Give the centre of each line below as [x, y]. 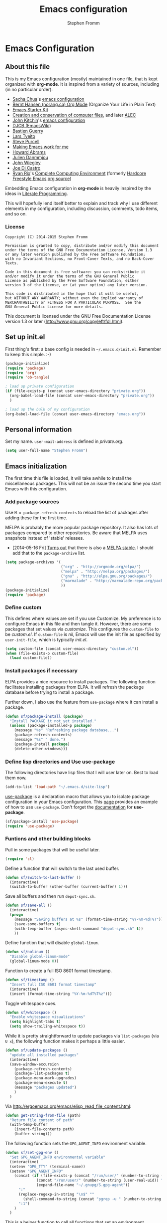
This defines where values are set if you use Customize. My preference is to [83, 618]
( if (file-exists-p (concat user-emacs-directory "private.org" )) [75, 391]
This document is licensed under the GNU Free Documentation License [78, 316]
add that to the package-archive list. [49, 553]
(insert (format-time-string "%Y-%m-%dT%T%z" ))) [61, 994]
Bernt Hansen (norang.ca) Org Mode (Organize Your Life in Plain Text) [84, 104]
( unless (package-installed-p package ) [51, 726]
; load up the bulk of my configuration [48, 409]
